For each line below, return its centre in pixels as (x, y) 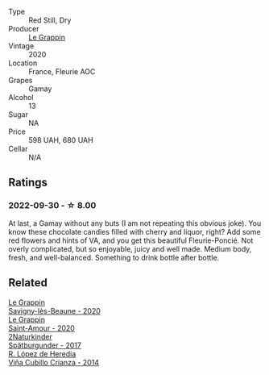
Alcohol (21, 97)
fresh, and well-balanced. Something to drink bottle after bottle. (114, 257)
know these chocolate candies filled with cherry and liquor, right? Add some (134, 231)
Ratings (28, 183)
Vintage (21, 46)
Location (23, 63)
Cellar (18, 149)
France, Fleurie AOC (62, 71)
